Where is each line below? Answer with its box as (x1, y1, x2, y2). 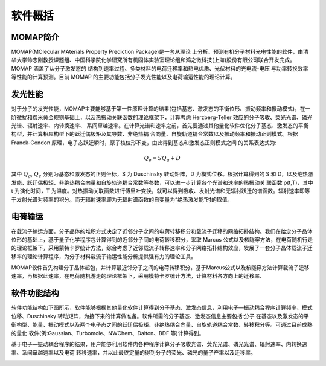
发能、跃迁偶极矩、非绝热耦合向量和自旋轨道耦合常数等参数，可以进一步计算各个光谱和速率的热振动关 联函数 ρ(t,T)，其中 (11, 179, 313, 186)
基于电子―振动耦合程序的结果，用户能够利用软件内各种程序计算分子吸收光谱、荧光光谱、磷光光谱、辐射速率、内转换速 (11, 340, 307, 347)
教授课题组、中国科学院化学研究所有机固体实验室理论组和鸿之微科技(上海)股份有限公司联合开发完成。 (42, 56, 296, 63)
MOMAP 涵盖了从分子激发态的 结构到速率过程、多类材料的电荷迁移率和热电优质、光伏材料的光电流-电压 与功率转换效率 (11, 65, 308, 72)
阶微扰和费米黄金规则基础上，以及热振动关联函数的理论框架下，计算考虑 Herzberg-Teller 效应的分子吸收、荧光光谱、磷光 (11, 114, 313, 121)
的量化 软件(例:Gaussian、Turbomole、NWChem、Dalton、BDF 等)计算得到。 (11, 329, 205, 336)
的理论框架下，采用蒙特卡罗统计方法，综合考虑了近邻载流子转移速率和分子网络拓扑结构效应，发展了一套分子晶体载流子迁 (11, 245, 313, 252)
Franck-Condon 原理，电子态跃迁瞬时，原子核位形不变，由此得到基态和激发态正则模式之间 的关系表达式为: (11, 139, 277, 146)
